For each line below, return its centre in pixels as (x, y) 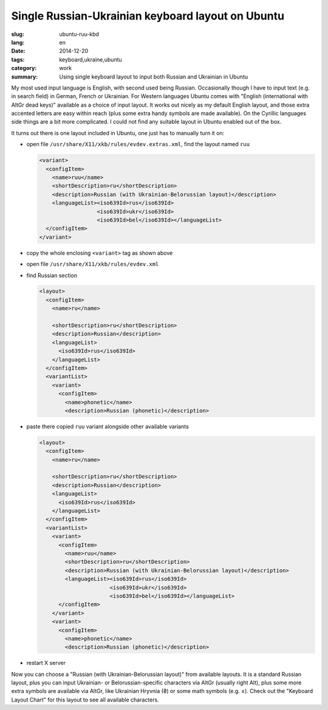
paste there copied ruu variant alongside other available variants (108, 426)
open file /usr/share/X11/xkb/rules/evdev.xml (93, 264)
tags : (18, 59)
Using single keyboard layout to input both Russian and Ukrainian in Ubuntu (154, 77)
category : (24, 68)
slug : (18, 34)
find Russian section (52, 275)
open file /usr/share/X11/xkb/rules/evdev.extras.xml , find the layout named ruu (138, 144)
